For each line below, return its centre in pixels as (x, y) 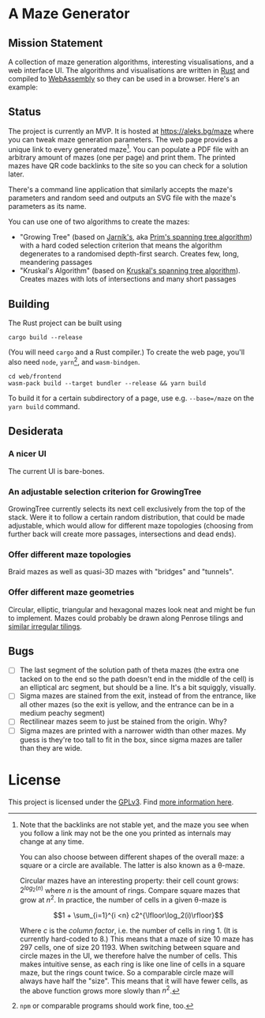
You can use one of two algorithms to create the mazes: (99, 221)
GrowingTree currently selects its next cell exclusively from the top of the (127, 509)
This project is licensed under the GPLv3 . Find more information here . (121, 802)
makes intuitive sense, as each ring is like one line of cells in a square (132, 964)
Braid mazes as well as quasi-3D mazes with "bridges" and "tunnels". (121, 572)
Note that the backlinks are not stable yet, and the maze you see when (134, 824)
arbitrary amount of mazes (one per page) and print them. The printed (122, 157)
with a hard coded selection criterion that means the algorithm (121, 245)
